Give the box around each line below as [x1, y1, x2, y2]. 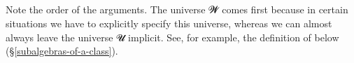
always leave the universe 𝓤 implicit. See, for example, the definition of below [6, 29, 339, 44]
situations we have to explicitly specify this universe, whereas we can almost [6, 15, 332, 30]
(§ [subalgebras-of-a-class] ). [6, 43, 118, 58]
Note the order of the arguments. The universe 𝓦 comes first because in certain [6, 2, 348, 17]
